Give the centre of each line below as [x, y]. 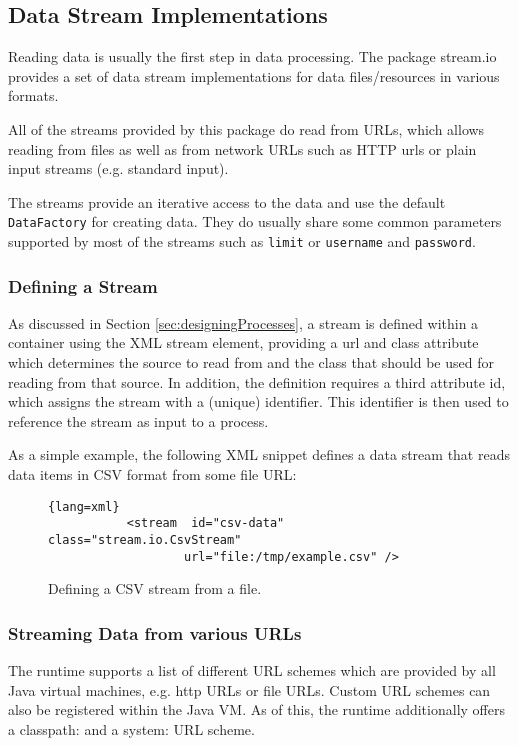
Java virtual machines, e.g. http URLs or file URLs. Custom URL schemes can [249, 689]
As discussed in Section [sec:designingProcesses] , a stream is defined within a [243, 322]
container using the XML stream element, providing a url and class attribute [243, 342]
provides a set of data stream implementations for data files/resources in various [254, 75]
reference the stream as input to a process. [138, 420]
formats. [33, 95]
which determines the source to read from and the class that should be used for [251, 362]
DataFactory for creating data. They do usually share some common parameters [255, 221]
